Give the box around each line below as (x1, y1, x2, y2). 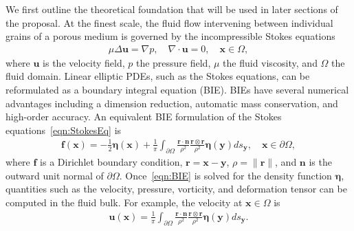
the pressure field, (135, 55, 211, 69)
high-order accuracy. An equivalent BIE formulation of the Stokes (5, 109, 282, 124)
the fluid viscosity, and (223, 55, 318, 69)
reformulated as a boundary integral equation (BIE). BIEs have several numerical (5, 82, 349, 96)
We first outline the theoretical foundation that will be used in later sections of (5, 2, 338, 16)
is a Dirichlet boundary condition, (40, 155, 183, 169)
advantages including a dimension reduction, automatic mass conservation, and (5, 96, 338, 110)
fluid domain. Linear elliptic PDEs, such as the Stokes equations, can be (5, 69, 310, 83)
